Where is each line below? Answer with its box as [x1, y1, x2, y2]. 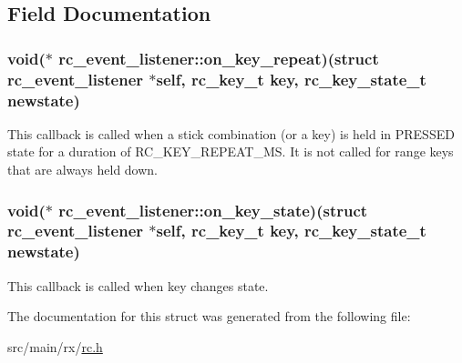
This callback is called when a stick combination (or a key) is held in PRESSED [7, 124, 455, 143]
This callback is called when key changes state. [7, 276, 269, 295]
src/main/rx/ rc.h [7, 337, 103, 356]
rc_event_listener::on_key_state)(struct [58, 198, 368, 221]
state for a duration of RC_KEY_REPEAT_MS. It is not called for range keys [7, 142, 454, 161]
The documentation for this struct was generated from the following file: [7, 307, 411, 326]
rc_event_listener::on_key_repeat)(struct [58, 46, 379, 69]
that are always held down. [7, 160, 159, 179]
